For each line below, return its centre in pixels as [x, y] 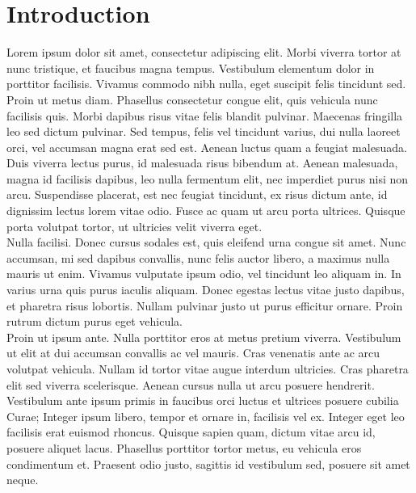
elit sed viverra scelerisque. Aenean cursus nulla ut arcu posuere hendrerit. [191, 384]
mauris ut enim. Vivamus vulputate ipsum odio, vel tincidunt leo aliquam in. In [204, 274]
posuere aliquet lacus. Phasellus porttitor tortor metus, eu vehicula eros [184, 447]
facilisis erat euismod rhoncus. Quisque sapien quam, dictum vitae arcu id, [191, 432]
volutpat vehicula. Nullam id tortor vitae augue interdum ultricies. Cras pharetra [208, 369]
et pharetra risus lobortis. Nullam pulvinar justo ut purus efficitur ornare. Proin [205, 305]
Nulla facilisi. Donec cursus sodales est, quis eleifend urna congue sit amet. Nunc [206, 242]
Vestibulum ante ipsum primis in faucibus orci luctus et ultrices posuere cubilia [203, 400]
